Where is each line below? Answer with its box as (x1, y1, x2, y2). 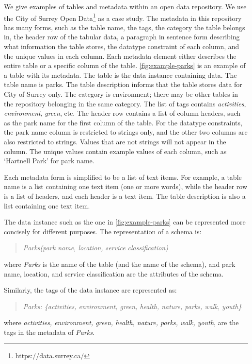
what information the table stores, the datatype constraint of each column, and (4, 41, 239, 52)
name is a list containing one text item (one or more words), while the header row (4, 181, 248, 191)
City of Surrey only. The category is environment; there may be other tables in (4, 89, 238, 99)
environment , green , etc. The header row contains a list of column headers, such (4, 108, 241, 118)
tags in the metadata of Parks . (4, 327, 94, 337)
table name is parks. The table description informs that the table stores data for (4, 79, 242, 89)
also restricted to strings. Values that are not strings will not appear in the (4, 136, 226, 146)
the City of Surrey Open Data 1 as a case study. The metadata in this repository (4, 11, 242, 23)
